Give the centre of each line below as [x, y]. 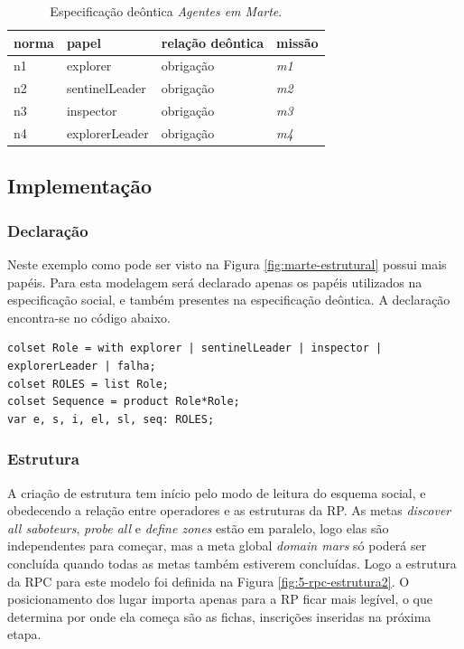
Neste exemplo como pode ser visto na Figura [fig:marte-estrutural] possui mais [227, 264]
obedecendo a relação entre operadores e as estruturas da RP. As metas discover [229, 510]
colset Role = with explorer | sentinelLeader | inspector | [195, 348]
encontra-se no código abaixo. [89, 317]
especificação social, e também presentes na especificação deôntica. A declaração [229, 300]
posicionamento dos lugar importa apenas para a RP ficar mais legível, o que [220, 599]
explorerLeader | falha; [82, 367]
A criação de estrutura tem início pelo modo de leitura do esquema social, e [217, 492]
